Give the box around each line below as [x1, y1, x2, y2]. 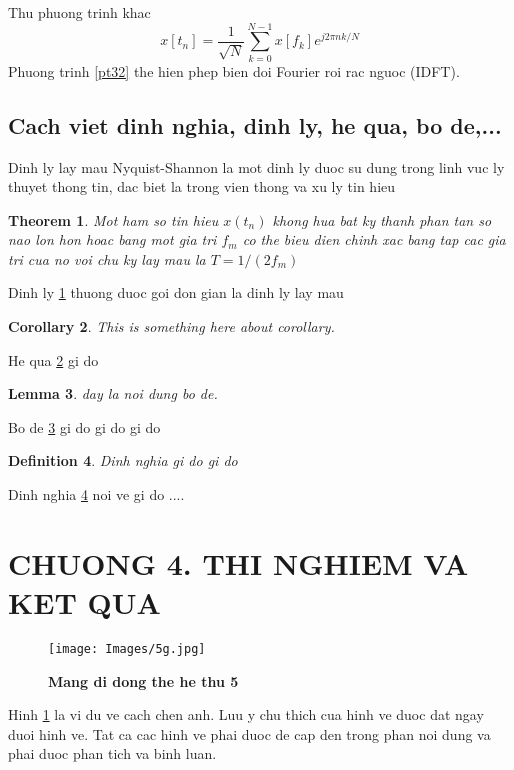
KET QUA [8, 582, 161, 623]
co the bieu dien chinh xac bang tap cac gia [242, 229, 506, 250]
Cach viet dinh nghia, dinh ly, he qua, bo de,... [8, 109, 502, 140]
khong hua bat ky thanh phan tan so [272, 209, 492, 230]
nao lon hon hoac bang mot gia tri [8, 229, 217, 250]
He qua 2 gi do [8, 349, 99, 370]
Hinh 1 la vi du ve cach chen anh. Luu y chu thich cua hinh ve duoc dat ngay [8, 704, 484, 725]
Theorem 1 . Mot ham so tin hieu [8, 209, 219, 230]
